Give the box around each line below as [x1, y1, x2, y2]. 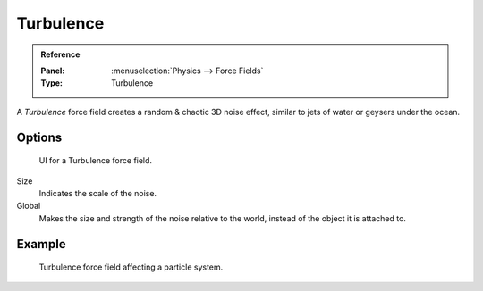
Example [16, 237, 66, 252]
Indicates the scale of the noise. [38, 187, 157, 198]
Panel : [40, 65, 65, 76]
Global [16, 201, 41, 212]
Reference [40, 49, 80, 60]
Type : [40, 78, 63, 88]
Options [16, 129, 63, 145]
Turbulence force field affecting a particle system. [38, 262, 224, 272]
